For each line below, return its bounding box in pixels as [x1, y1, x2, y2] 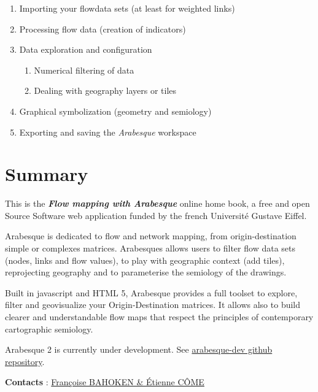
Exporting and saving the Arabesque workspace [19, 125, 196, 138]
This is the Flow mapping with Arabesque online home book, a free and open [5, 197, 310, 210]
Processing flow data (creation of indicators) [19, 22, 186, 35]
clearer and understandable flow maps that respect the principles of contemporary [5, 310, 314, 323]
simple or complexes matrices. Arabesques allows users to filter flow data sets [5, 242, 295, 255]
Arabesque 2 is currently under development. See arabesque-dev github [5, 343, 273, 356]
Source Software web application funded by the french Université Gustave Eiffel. [5, 209, 307, 221]
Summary [5, 161, 88, 186]
